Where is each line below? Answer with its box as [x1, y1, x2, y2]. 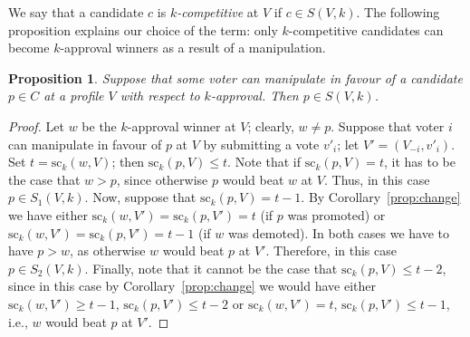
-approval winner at [127, 116, 236, 135]
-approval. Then [210, 86, 299, 105]
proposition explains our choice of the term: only [8, 20, 278, 39]
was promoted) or [287, 205, 386, 224]
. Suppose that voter [331, 116, 445, 135]
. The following [356, 3, 440, 21]
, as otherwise [70, 241, 146, 260]
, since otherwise [116, 169, 208, 188]
